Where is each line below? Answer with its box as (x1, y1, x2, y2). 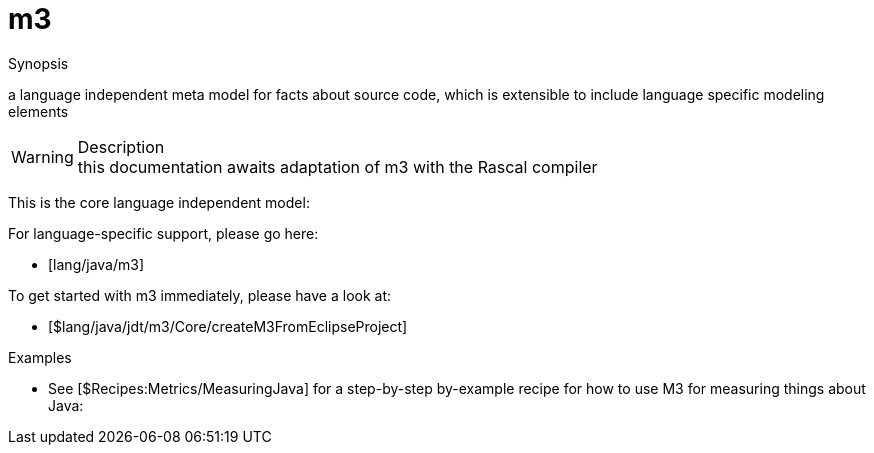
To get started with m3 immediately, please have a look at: (8, 286, 392, 304)
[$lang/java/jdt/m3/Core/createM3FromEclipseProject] (48, 317, 408, 335)
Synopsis (8, 54, 69, 72)
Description (77, 136, 165, 157)
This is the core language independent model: (8, 193, 310, 211)
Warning (11, 146, 74, 167)
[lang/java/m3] (48, 255, 145, 273)
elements (8, 102, 69, 120)
